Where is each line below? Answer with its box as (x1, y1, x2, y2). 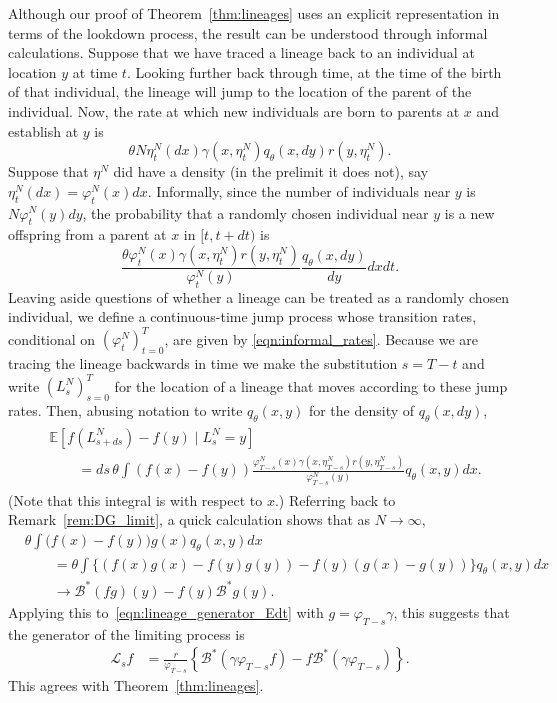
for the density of (308, 400, 415, 421)
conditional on (8, 328, 96, 349)
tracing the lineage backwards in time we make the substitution (8, 353, 398, 374)
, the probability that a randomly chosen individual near (82, 202, 429, 223)
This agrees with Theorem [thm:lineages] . (8, 675, 264, 696)
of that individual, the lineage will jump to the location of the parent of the (8, 81, 472, 102)
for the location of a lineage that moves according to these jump (114, 375, 508, 396)
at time (72, 61, 118, 82)
